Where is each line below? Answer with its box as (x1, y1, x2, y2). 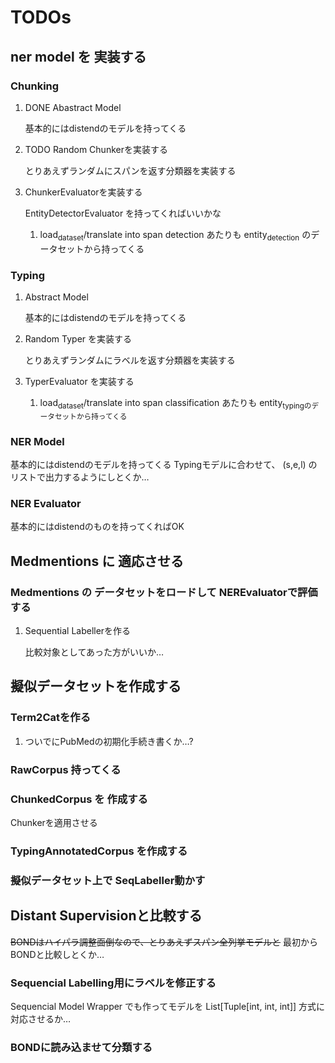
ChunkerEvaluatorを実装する (24, 186, 143, 198)
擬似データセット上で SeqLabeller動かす (10, 873, 206, 887)
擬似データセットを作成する (10, 678, 182, 695)
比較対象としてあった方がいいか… (24, 646, 165, 658)
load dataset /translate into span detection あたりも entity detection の (39, 228, 312, 243)
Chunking (10, 79, 60, 93)
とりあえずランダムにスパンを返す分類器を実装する (24, 164, 237, 176)
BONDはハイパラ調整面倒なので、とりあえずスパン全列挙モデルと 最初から (10, 936, 319, 948)
